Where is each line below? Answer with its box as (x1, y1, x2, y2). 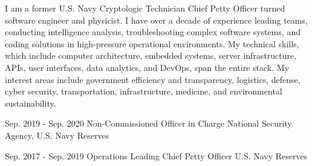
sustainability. (5, 96, 56, 109)
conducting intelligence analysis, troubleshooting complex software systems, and (5, 25, 301, 38)
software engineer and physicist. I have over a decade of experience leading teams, (5, 13, 308, 26)
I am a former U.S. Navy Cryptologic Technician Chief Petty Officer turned (5, 2, 285, 14)
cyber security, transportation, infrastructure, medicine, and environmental (5, 85, 282, 98)
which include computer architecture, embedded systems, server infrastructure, (5, 49, 297, 62)
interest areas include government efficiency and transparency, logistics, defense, (5, 73, 301, 85)
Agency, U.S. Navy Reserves (5, 128, 109, 141)
